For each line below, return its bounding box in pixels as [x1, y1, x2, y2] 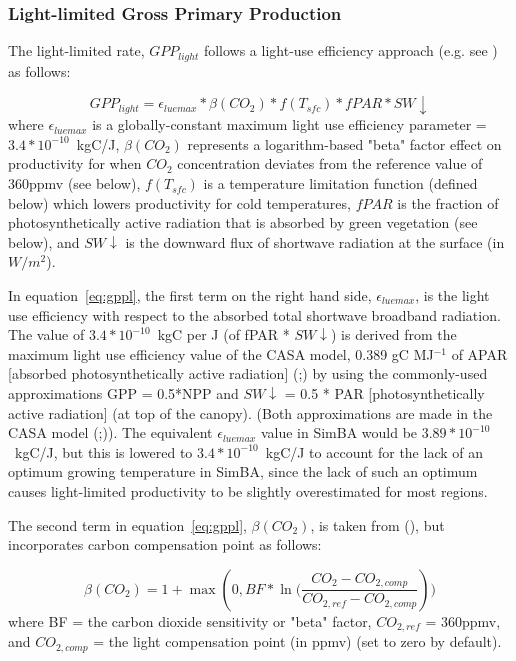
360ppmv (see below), [8, 173, 141, 194]
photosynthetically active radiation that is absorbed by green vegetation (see [8, 212, 478, 233]
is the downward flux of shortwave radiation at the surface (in [125, 231, 505, 252]
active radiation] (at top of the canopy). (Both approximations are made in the [8, 402, 493, 423]
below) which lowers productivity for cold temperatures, [8, 192, 351, 213]
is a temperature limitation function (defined [203, 173, 478, 194]
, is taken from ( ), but [310, 514, 445, 535]
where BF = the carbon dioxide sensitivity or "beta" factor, [8, 610, 372, 631]
